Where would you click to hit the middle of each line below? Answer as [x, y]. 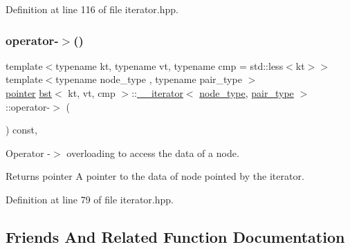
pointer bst [29, 93]
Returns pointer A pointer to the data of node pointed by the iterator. [155, 176]
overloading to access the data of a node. [153, 153]
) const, [21, 130]
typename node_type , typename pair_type [149, 79]
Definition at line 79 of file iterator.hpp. [90, 199]
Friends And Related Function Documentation [175, 236]
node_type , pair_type [247, 93]
